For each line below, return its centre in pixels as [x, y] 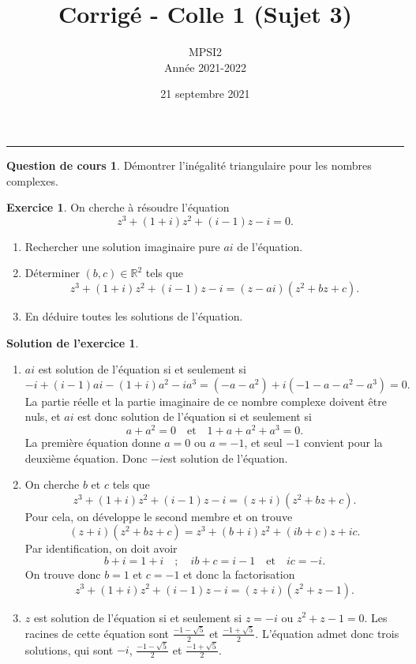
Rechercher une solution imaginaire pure [122, 246]
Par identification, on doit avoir [101, 548]
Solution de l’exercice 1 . [73, 342]
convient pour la [343, 442]
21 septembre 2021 [205, 94]
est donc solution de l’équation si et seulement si [195, 416]
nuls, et [43, 416]
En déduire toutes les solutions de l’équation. [134, 315]
